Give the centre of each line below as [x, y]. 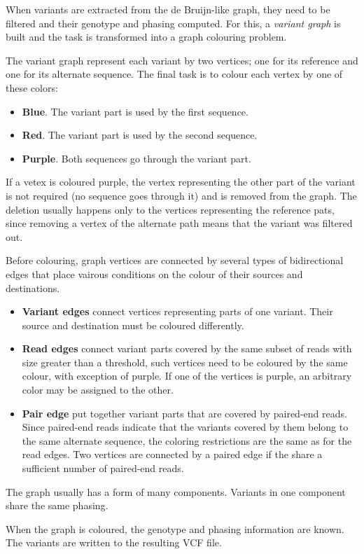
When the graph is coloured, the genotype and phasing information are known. [175, 528]
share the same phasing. [57, 505]
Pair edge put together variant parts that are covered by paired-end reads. [184, 413]
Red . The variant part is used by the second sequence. [140, 135]
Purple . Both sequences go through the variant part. [136, 158]
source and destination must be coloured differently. [133, 325]
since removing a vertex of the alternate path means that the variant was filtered [179, 223]
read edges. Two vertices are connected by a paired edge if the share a [172, 454]
